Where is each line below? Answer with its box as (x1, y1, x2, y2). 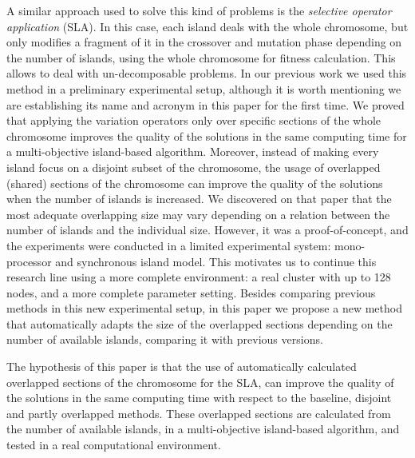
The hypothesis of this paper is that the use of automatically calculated (6, 358, 357, 375)
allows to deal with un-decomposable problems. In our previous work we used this (6, 65, 407, 82)
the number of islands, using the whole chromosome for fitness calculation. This (6, 49, 396, 66)
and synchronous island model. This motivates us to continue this (55, 253, 377, 269)
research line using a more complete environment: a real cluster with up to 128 (6, 269, 391, 285)
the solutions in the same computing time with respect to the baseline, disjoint (6, 389, 392, 406)
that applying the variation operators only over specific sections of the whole (6, 112, 381, 129)
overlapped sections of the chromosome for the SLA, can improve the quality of (6, 373, 394, 390)
